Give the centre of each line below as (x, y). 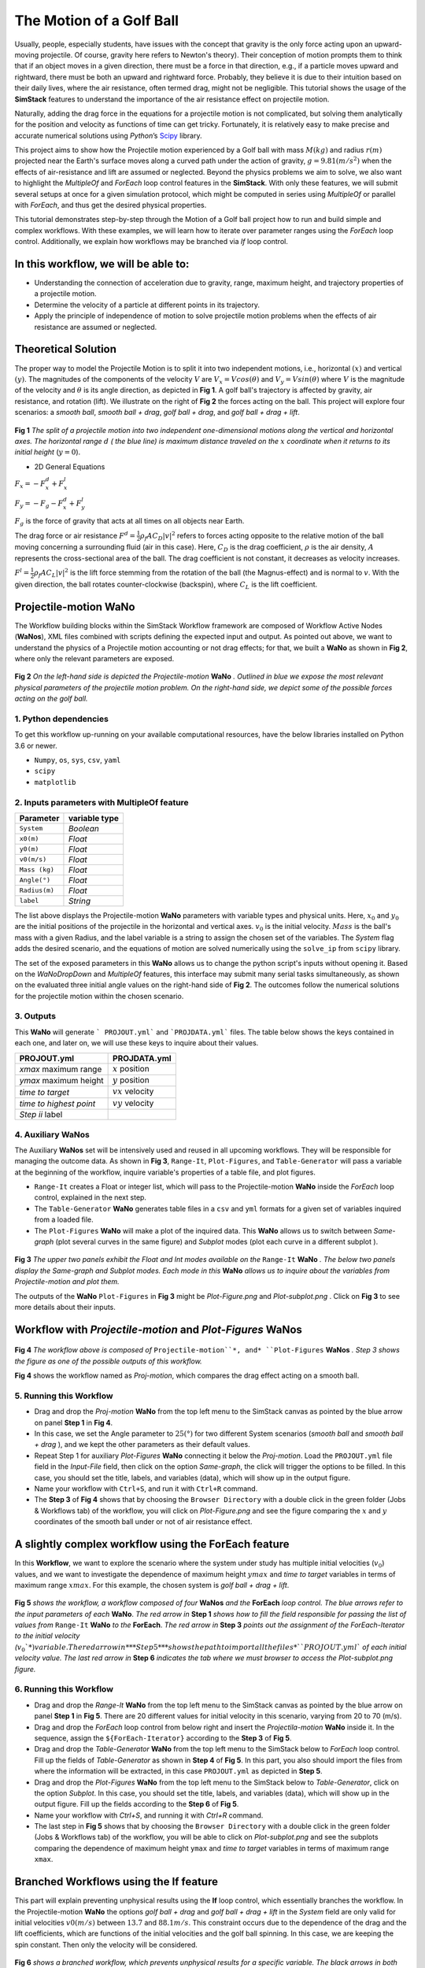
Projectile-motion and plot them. (67, 1282)
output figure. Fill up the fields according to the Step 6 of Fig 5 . (137, 1804)
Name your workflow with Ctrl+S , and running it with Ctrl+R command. (149, 1815)
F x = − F (30, 484)
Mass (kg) (37, 870)
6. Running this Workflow (64, 1689)
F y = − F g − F (39, 505)
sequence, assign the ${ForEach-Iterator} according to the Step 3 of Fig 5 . (163, 1738)
